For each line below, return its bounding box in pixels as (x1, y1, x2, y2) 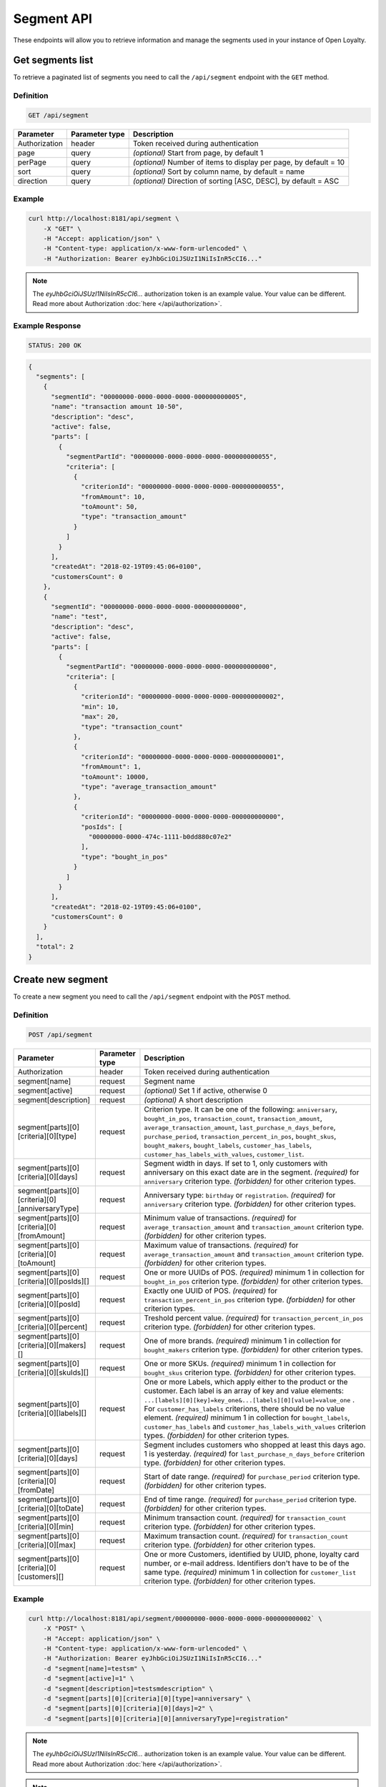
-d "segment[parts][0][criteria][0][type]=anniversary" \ (43, 1694, 251, 1703)
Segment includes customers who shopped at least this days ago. (144, 1440, 366, 1450)
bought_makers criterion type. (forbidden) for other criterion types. (144, 1345, 363, 1355)
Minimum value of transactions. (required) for (144, 1212, 297, 1222)
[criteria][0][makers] (17, 1340, 86, 1350)
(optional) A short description (144, 1094, 243, 1104)
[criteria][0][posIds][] (17, 1276, 89, 1286)
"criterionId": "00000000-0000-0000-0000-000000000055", (81, 482, 285, 491)
